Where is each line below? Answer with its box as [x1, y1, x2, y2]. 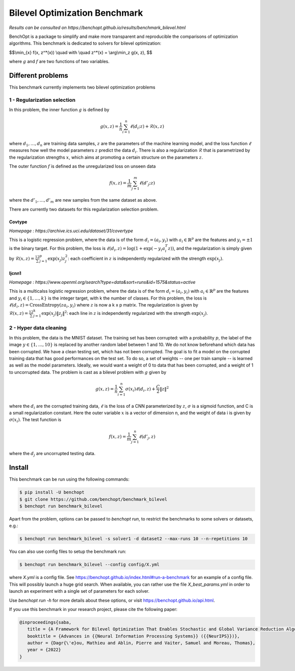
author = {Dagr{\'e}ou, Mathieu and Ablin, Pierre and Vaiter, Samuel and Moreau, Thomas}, [27, 640, 256, 646]
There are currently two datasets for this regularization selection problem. [9, 206, 159, 212]
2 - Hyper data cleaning [9, 325, 67, 332]
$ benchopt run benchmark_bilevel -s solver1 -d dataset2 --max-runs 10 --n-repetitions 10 [19, 536, 248, 542]
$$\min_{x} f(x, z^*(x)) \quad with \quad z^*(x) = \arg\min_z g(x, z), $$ [9, 49, 152, 55]
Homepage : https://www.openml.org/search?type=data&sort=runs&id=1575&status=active [9, 279, 196, 285]
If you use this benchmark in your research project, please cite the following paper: [9, 606, 177, 612]
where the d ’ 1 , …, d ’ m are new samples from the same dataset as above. [9, 197, 157, 204]
